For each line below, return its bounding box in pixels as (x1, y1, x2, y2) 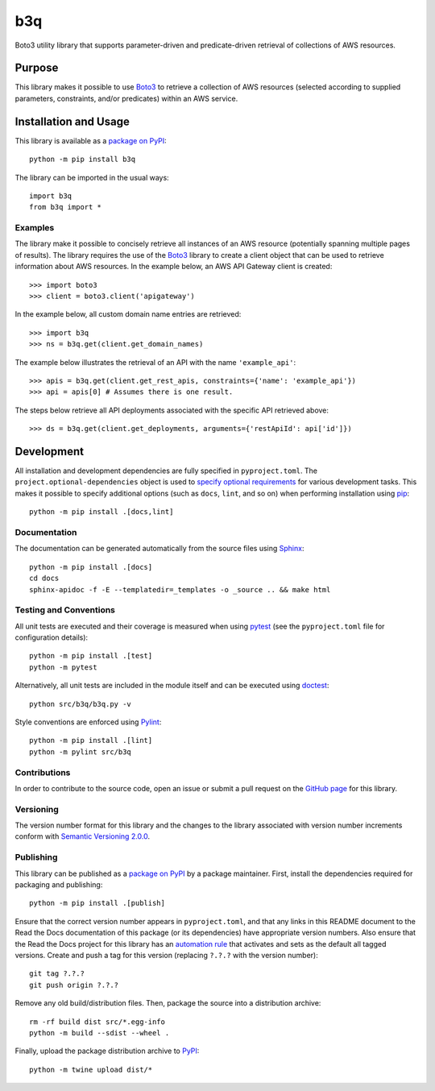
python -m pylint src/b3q (29, 747, 132, 757)
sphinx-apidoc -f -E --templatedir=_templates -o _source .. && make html (29, 585, 331, 594)
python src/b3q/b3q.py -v (29, 699, 132, 708)
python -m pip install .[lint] (29, 736, 153, 745)
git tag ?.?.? (29, 969, 85, 978)
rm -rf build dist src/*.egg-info (29, 1017, 165, 1027)
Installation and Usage (14, 114, 130, 128)
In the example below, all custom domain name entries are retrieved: (14, 309, 242, 319)
